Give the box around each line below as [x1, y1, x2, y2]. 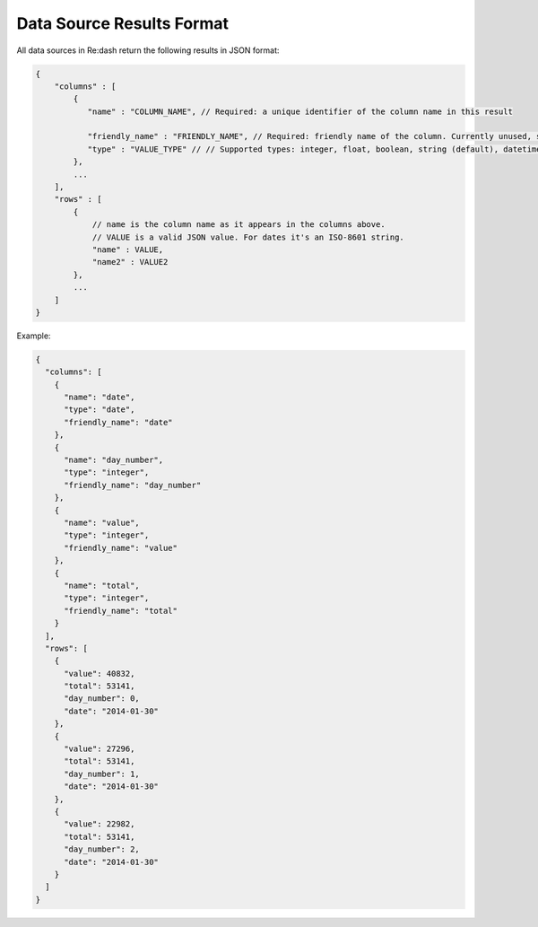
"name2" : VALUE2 [91, 257, 169, 267]
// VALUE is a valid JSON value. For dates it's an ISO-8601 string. [91, 232, 405, 242]
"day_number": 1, [64, 768, 141, 779]
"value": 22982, [64, 819, 135, 829]
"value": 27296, [64, 744, 135, 754]
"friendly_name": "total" [64, 606, 178, 616]
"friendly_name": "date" [64, 417, 174, 427]
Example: [16, 330, 51, 341]
